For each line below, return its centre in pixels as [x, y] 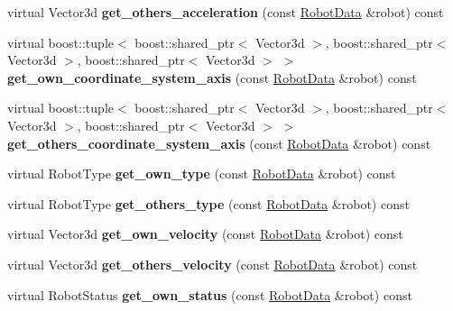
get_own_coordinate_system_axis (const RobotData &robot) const [212, 77]
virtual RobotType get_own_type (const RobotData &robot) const [202, 174]
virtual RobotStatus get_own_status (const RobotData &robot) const [210, 294]
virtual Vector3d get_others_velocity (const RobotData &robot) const [213, 264]
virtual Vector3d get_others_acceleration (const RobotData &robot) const [226, 12]
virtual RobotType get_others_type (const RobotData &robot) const [208, 203]
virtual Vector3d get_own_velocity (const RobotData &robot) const [205, 234]
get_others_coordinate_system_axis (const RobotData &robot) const [219, 143]
